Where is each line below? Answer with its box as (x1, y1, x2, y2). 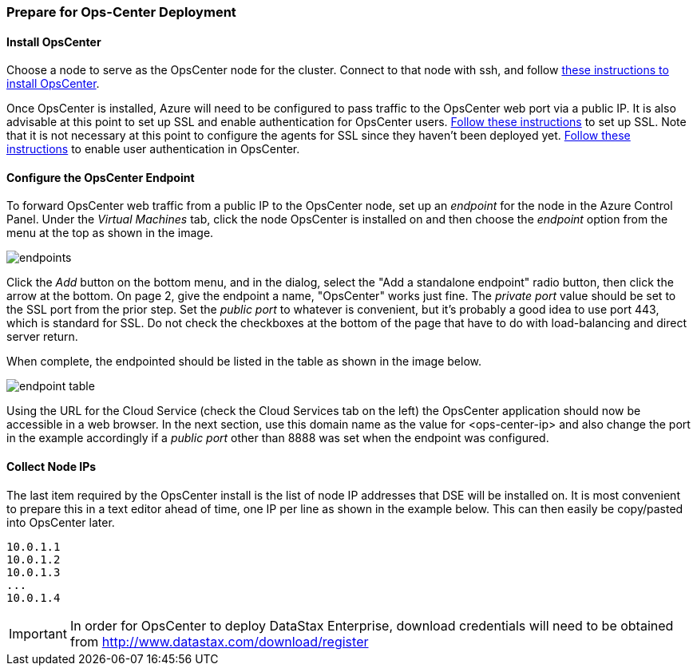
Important (9, 625, 67, 642)
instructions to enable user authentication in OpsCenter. (6, 142, 300, 156)
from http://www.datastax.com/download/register (69, 633, 369, 650)
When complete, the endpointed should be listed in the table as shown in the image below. (6, 354, 481, 369)
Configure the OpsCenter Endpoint (6, 170, 195, 184)
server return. (6, 330, 78, 344)
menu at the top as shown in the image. (6, 226, 214, 240)
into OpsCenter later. (6, 515, 115, 529)
